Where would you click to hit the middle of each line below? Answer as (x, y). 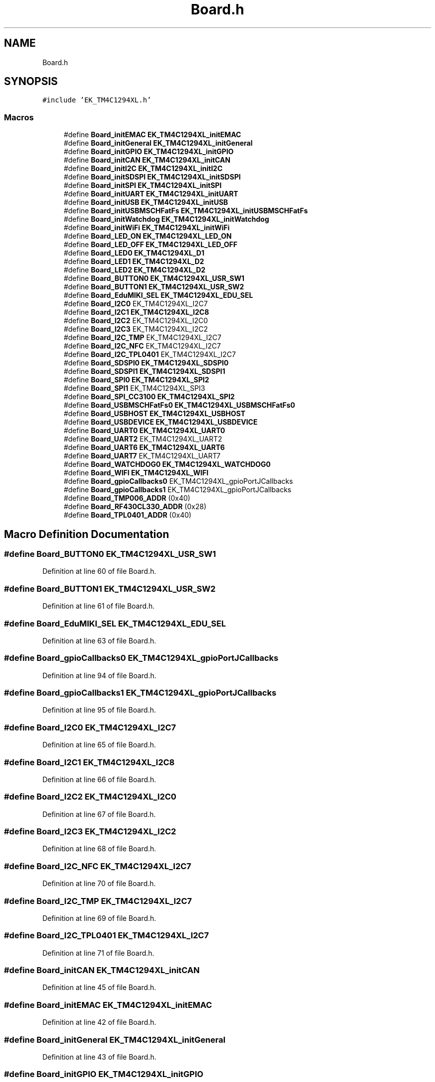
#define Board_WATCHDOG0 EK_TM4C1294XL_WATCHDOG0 (167, 464)
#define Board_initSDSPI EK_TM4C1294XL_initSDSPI (152, 177)
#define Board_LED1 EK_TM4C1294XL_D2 (134, 262)
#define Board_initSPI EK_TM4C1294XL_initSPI (143, 185)
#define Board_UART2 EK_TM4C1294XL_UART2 (143, 439)
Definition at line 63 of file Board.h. (99, 640)
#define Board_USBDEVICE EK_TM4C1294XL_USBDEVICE (161, 422)
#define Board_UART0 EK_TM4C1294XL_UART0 (145, 431)
